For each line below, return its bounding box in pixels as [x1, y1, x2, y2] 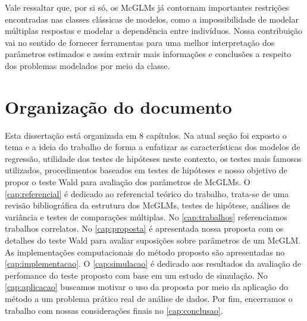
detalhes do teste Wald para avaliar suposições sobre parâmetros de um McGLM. [5, 234, 301, 247]
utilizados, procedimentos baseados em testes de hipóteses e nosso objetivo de [5, 164, 287, 176]
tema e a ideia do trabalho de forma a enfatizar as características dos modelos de [5, 141, 300, 153]
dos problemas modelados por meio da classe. [5, 59, 170, 71]
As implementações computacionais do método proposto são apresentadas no [5, 245, 285, 258]
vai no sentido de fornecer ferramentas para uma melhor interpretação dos [5, 36, 275, 48]
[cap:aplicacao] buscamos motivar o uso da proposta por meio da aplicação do [5, 281, 289, 293]
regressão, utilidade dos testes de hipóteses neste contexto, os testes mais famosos [5, 152, 302, 164]
